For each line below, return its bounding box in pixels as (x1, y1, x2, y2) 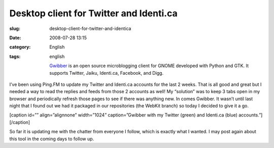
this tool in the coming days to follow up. (9, 135, 94, 142)
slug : (9, 25, 20, 32)
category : (9, 44, 31, 50)
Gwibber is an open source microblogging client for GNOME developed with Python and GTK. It (49, 63, 249, 69)
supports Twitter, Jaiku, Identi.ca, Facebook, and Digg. (49, 70, 164, 76)
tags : (9, 53, 21, 60)
